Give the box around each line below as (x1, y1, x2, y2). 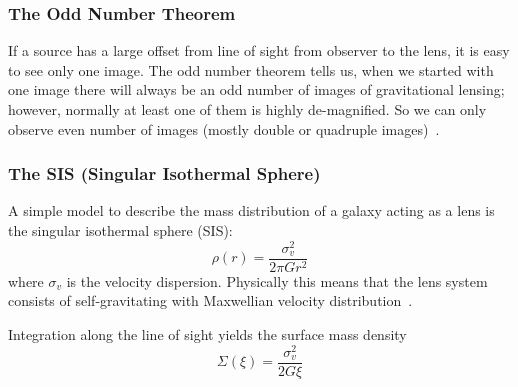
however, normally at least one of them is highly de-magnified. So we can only (8, 99, 487, 119)
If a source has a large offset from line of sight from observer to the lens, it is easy (8, 40, 510, 61)
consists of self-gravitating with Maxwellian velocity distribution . (8, 290, 413, 311)
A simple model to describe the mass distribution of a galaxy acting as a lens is (8, 200, 495, 221)
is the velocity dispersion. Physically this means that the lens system (66, 270, 488, 291)
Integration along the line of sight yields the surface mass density (8, 323, 407, 344)
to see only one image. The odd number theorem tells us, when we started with (8, 59, 494, 80)
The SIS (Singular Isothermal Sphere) (8, 161, 321, 186)
